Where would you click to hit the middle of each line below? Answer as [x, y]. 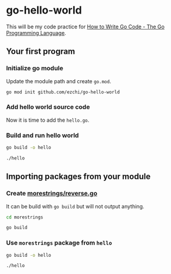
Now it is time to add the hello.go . [48, 120]
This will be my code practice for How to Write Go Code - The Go [85, 27]
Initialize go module [35, 68]
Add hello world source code [48, 107]
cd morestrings [25, 217]
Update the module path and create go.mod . [59, 81]
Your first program [41, 52]
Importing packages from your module [78, 177]
